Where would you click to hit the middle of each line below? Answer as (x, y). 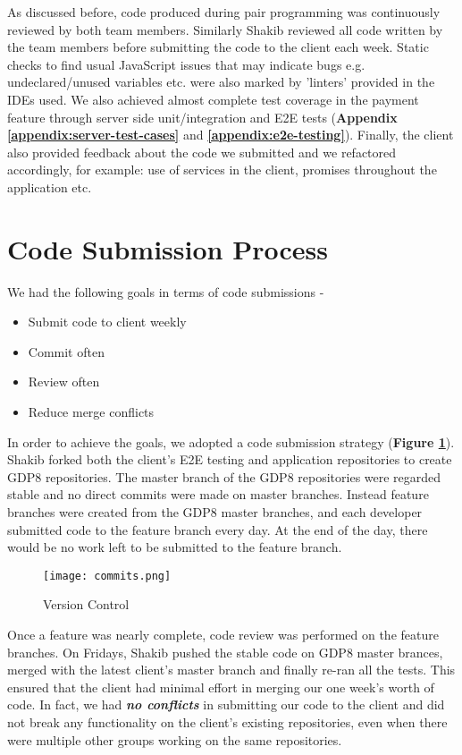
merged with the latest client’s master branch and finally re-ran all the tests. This (231, 670)
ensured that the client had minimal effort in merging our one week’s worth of (221, 687)
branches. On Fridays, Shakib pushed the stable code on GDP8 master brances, (225, 652)
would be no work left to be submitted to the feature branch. (175, 547)
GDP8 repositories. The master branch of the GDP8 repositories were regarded (224, 476)
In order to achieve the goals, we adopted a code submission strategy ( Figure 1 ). (231, 441)
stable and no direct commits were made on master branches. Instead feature (218, 494)
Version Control (86, 604)
